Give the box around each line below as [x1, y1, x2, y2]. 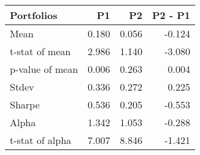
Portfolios [10, 8, 58, 22]
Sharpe [10, 97, 40, 112]
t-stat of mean [10, 44, 71, 58]
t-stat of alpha [10, 133, 72, 147]
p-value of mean [10, 62, 79, 76]
